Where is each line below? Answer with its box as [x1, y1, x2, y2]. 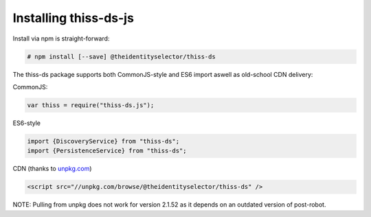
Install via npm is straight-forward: [12, 34, 110, 43]
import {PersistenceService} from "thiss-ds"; [27, 147, 187, 155]
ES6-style [12, 119, 41, 127]
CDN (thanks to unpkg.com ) [12, 165, 92, 173]
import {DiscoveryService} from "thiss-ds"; [27, 137, 180, 145]
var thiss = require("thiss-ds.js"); [27, 101, 155, 109]
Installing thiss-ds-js [12, 10, 134, 25]
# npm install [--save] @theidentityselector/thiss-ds [27, 52, 216, 60]
